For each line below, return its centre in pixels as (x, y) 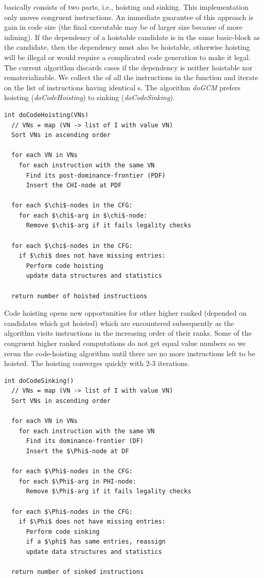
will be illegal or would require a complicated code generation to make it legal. (127, 57)
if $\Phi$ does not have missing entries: (92, 522)
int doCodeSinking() (39, 381)
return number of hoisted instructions (79, 296)
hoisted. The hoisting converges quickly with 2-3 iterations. (97, 363)
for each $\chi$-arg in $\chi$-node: (83, 215)
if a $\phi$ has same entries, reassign (96, 542)
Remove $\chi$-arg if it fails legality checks (109, 226)
